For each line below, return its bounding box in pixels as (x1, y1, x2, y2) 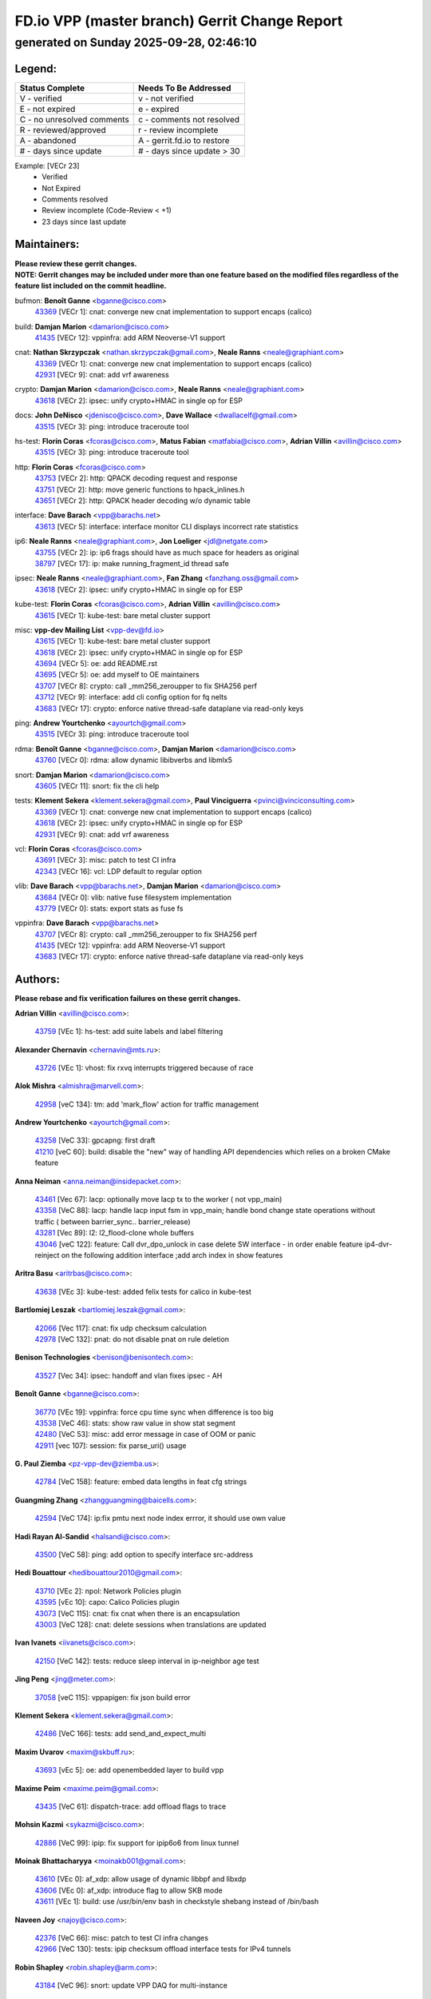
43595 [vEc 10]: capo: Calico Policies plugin (34, 1598, 180, 1607)
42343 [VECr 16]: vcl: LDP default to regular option (34, 866, 203, 876)
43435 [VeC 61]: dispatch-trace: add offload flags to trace (34, 1801, 227, 1811)
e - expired (138, 103, 180, 114)
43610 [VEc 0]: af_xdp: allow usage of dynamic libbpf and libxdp (34, 1874, 247, 1884)
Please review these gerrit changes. (14, 258, 137, 268)
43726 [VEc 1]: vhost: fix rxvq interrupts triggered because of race (34, 1063, 254, 1072)
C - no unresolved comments (19, 114, 129, 125)
